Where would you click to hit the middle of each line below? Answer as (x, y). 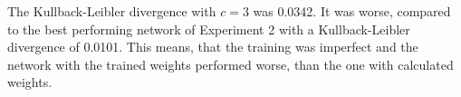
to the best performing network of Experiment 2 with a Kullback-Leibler (209, 29)
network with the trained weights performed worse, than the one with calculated (230, 64)
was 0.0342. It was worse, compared (352, 11)
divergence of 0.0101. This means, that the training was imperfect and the (213, 47)
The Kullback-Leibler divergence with (112, 11)
